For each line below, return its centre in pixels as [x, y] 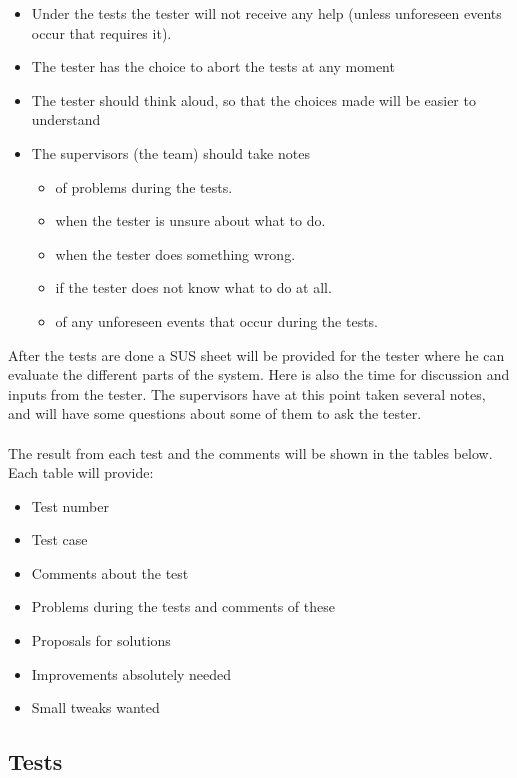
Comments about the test [110, 572]
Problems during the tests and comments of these [183, 606]
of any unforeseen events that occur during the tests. [217, 320]
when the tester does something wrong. [175, 253]
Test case [59, 539]
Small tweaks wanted [95, 707]
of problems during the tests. [144, 186]
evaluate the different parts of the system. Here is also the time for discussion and [259, 374]
